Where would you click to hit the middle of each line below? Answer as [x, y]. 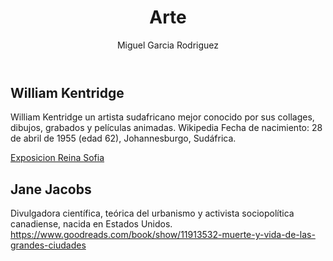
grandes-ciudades [48, 245]
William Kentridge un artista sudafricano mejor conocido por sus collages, [162, 117]
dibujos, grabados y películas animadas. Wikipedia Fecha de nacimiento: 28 [166, 128]
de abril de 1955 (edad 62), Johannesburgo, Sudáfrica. [123, 138]
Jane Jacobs [51, 189]
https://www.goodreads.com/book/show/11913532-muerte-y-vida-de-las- [163, 235]
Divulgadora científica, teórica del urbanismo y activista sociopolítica [152, 213]
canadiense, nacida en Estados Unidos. [91, 224]
